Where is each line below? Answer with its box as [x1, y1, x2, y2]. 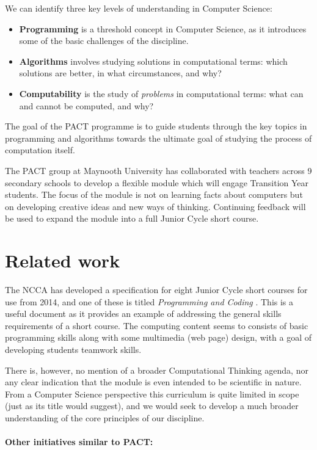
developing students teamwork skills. [5, 343, 142, 355]
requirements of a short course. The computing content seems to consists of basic [5, 319, 308, 332]
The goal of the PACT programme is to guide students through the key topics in [5, 120, 307, 132]
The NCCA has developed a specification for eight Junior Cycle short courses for [5, 283, 308, 296]
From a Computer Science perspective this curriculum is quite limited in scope [5, 387, 299, 400]
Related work [5, 248, 120, 273]
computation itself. [5, 143, 75, 156]
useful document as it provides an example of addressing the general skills [5, 307, 282, 320]
